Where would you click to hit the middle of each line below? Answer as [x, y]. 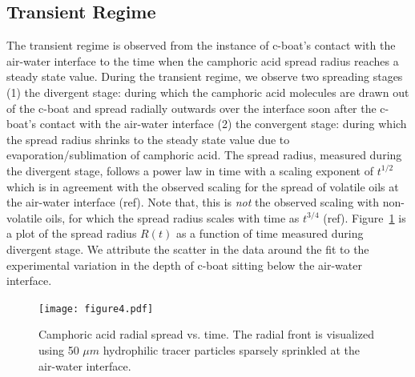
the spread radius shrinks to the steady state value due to [148, 139]
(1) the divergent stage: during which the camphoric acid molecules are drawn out [208, 92]
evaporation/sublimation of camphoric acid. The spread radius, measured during [204, 155]
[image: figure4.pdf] [96, 309]
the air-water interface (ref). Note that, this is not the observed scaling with [193, 202]
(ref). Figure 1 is [365, 217]
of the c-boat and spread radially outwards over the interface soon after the [191, 108]
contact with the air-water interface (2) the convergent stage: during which [223, 124]
